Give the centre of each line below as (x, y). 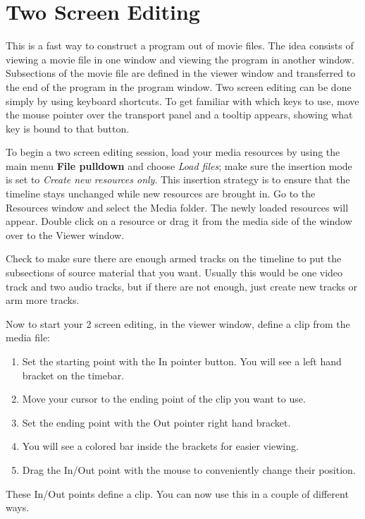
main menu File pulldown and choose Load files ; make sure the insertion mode (179, 165)
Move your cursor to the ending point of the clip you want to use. (164, 399)
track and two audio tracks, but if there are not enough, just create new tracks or (182, 286)
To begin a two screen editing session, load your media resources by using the (173, 152)
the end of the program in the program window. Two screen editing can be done (179, 86)
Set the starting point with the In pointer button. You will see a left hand (182, 361)
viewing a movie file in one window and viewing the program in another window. (180, 59)
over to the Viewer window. (65, 234)
